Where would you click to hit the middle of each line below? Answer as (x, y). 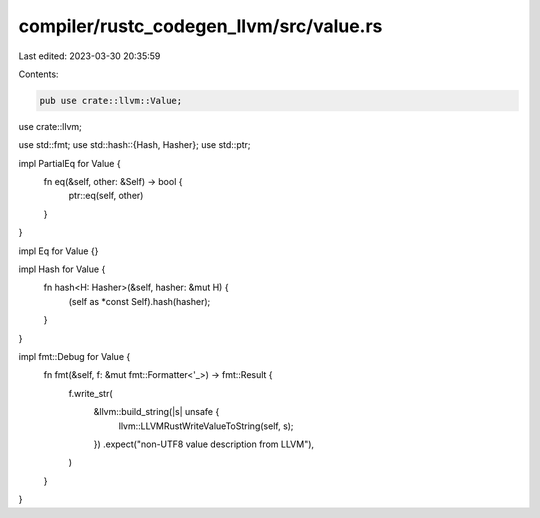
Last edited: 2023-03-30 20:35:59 (89, 56)
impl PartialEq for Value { (69, 163)
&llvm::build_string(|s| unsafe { (156, 412)
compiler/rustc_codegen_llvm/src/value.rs (200, 26)
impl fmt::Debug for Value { (74, 356)
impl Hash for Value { (62, 269)
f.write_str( (91, 393)
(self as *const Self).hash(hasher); (139, 301)
